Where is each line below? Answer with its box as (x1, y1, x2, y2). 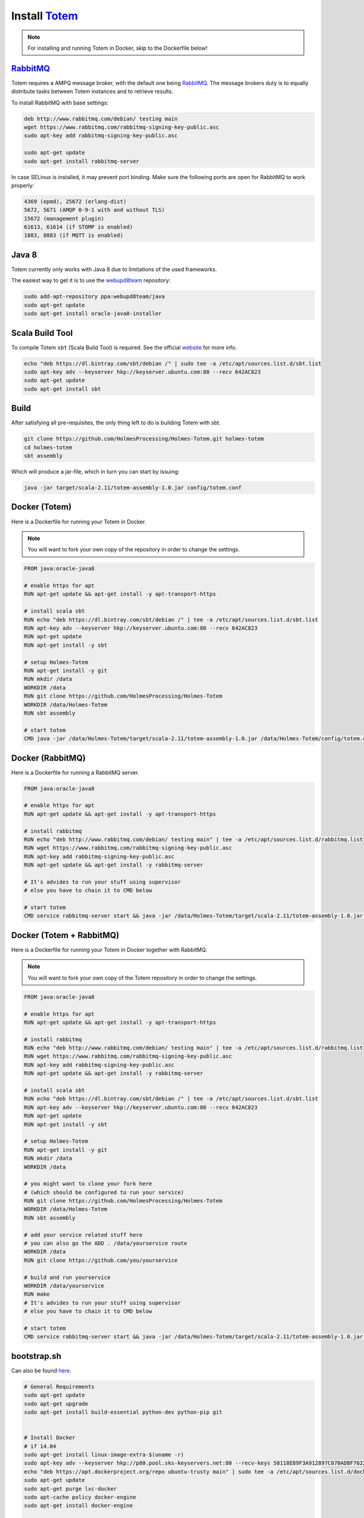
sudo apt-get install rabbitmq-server (24, 158, 140, 165)
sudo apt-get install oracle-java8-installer (24, 310, 162, 317)
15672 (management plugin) (24, 215, 104, 222)
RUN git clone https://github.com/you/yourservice (24, 1257, 178, 1264)
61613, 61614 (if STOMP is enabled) (24, 223, 133, 231)
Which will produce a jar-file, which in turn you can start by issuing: (11, 468, 180, 475)
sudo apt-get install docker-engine (24, 1502, 133, 1509)
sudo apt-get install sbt (24, 386, 101, 392)
